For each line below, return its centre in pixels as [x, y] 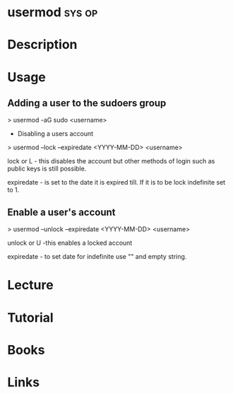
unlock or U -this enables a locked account [70, 243]
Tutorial [31, 317]
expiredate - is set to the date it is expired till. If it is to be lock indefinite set [116, 182]
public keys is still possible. [47, 169]
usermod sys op [53, 12]
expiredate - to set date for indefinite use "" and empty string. [97, 257]
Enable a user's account [61, 212]
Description [42, 45]
